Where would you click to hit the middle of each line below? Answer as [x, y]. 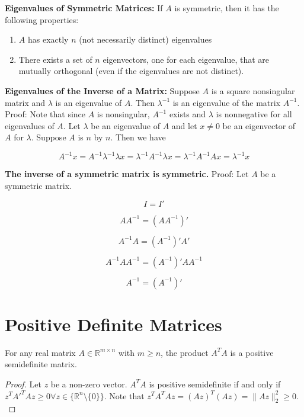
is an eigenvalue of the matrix [227, 102]
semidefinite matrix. [41, 364]
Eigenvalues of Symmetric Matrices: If [84, 8]
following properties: [42, 19]
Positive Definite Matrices [113, 324]
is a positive [252, 352]
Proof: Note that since [45, 114]
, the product [185, 352]
